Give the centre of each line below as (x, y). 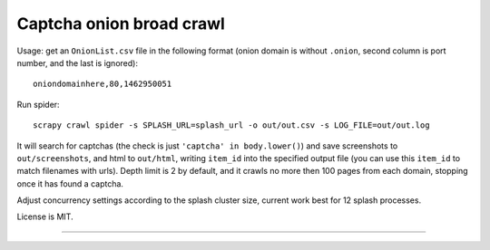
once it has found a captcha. (70, 183)
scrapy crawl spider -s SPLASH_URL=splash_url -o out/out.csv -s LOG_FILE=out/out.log (231, 125)
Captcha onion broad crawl (121, 24)
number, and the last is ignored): (77, 62)
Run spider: (38, 104)
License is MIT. (45, 216)
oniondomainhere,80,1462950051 (103, 84)
